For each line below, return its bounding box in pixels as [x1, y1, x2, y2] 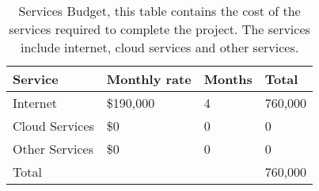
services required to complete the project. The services [9, 20, 310, 38]
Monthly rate [106, 70, 192, 88]
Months [203, 70, 253, 88]
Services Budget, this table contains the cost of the [18, 2, 301, 20]
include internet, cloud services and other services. [20, 38, 299, 56]
